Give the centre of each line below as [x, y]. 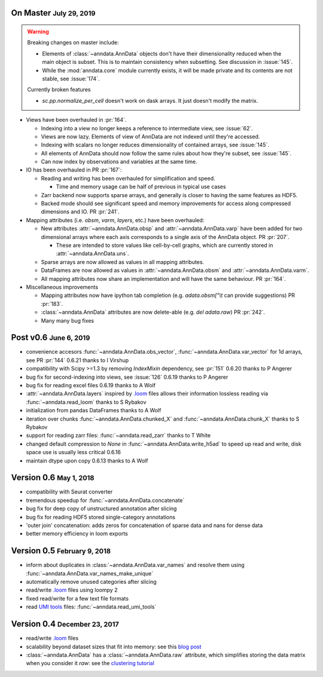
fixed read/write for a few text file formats [77, 598]
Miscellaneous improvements [62, 287]
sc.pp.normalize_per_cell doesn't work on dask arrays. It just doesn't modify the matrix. [150, 100]
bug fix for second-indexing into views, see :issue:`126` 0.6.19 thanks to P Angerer [127, 377]
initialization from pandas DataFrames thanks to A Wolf [94, 411]
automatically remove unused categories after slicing [91, 582]
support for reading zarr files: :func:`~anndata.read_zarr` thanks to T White [118, 436]
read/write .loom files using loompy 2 [72, 590]
